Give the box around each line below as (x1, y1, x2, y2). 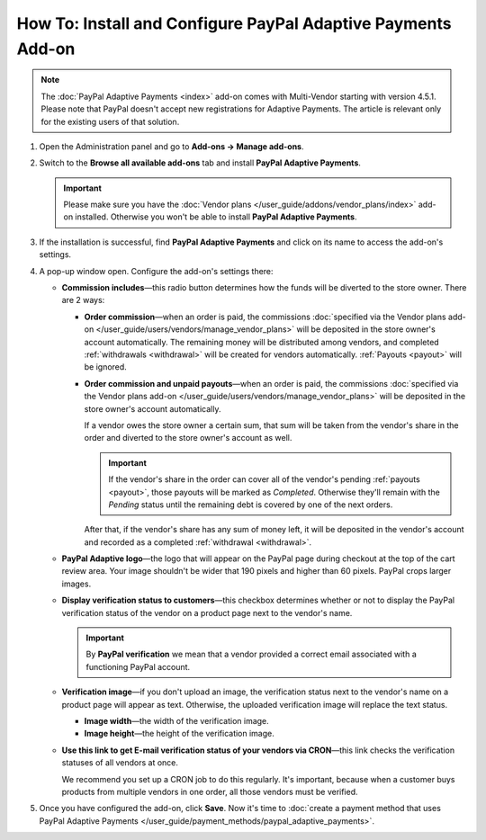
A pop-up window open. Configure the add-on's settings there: (39, 265, 274, 276)
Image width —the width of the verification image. (84, 715, 269, 726)
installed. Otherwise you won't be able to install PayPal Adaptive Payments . (75, 211, 357, 222)
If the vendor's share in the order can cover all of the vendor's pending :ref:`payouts (108, 474, 420, 485)
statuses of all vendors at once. (61, 757, 179, 768)
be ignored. (84, 362, 128, 372)
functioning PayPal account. (85, 661, 191, 672)
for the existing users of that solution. (40, 116, 180, 127)
